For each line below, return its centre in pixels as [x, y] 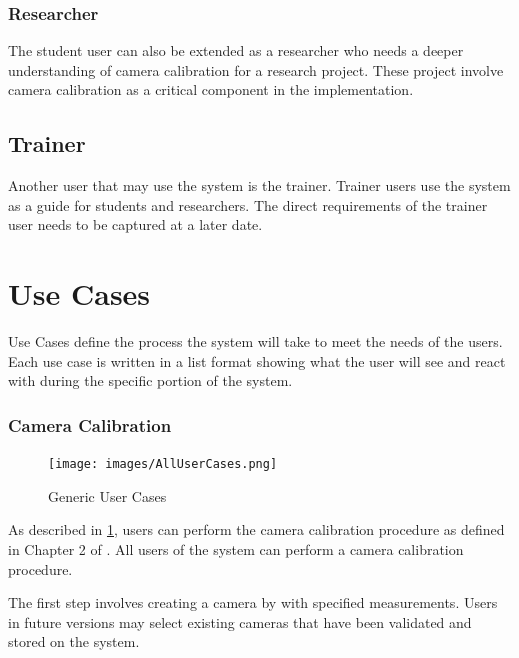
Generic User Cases [107, 495]
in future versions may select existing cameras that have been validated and [240, 621]
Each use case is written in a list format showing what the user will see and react [257, 360]
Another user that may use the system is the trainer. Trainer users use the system [259, 185]
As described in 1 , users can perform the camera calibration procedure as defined [256, 529]
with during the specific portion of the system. [150, 380]
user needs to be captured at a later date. [135, 224]
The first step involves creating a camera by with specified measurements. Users [253, 602]
